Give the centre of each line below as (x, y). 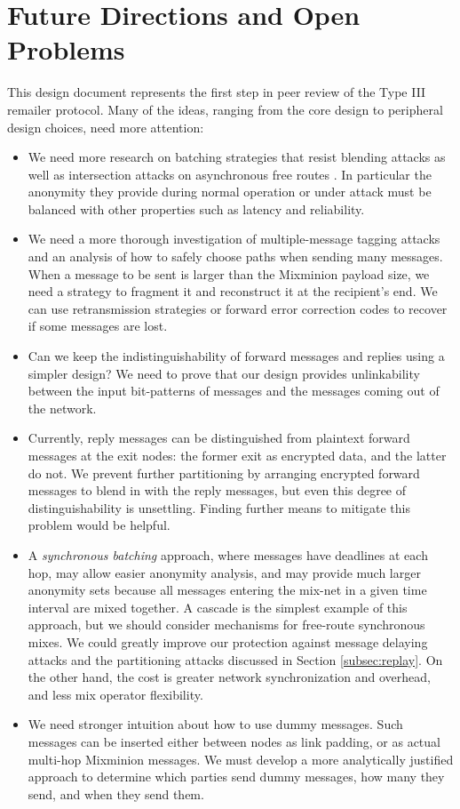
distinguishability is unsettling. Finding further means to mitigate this (219, 507)
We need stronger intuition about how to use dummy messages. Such (215, 724)
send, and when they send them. (116, 793)
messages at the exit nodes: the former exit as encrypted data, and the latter (237, 455)
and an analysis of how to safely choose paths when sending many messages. (235, 256)
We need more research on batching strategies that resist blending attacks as (237, 157)
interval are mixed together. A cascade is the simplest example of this (218, 607)
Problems (66, 49)
